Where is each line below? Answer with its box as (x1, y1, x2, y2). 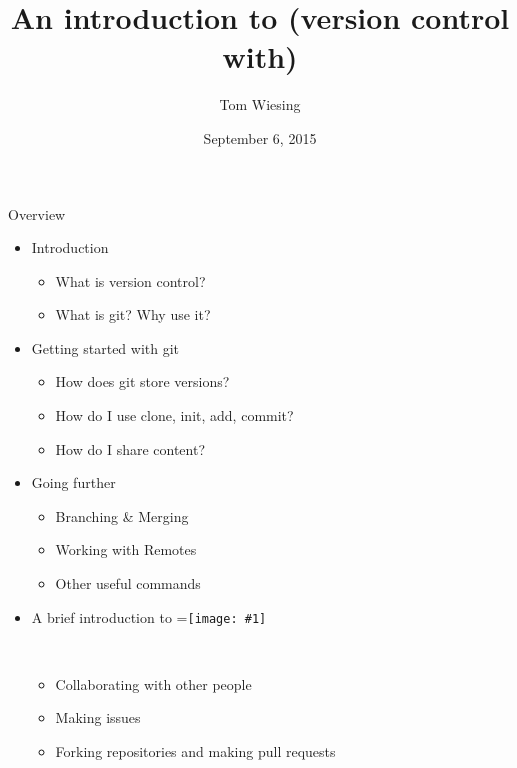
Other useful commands (55, 573, 201, 594)
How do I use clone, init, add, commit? (55, 405, 294, 426)
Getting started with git (31, 337, 180, 358)
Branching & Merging (55, 505, 189, 526)
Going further (31, 472, 116, 493)
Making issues (55, 707, 141, 728)
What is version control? (55, 270, 206, 291)
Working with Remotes (55, 539, 197, 560)
